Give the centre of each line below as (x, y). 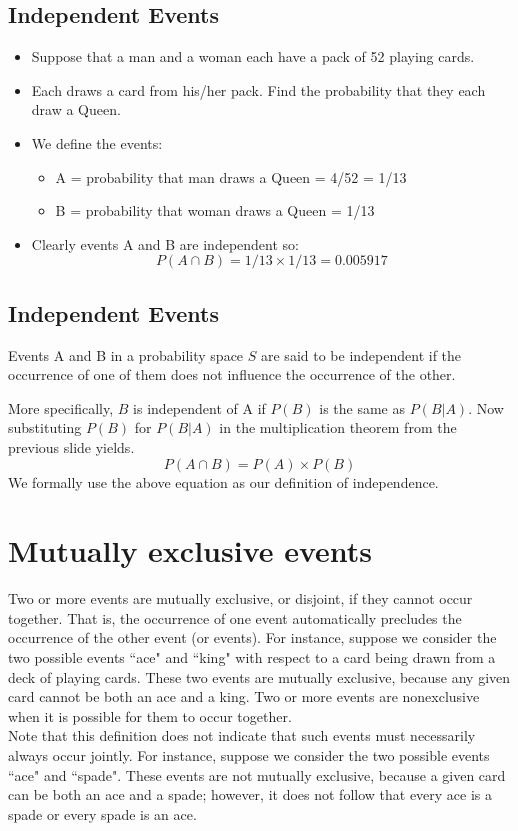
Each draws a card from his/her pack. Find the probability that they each (258, 89)
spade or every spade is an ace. (102, 813)
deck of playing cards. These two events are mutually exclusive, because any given (259, 676)
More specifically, (61, 407)
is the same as (362, 407)
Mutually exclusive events (190, 550)
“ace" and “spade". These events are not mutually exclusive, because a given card (257, 774)
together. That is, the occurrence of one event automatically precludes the (235, 617)
